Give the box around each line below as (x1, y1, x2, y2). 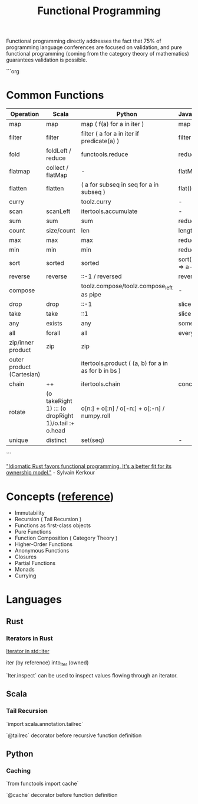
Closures (14, 553, 37, 560)
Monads (14, 566, 35, 573)
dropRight (46, 412, 74, 420)
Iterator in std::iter (6, 648, 50, 655)
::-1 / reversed (81, 272, 122, 280)
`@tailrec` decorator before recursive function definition (6, 732, 142, 739)
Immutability (14, 509, 45, 516)
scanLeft (46, 207, 71, 215)
